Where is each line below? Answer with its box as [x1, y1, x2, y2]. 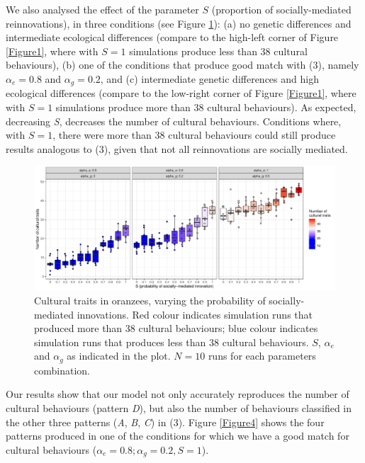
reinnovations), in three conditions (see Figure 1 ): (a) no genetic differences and [6, 16, 352, 30]
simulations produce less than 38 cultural [129, 43, 308, 58]
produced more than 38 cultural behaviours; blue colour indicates [34, 321, 318, 336]
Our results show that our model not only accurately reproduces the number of [6, 387, 349, 401]
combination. [34, 362, 90, 377]
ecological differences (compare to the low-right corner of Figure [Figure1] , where [6, 86, 356, 101]
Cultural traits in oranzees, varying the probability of [34, 292, 266, 307]
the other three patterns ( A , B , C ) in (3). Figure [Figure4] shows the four [6, 414, 325, 429]
